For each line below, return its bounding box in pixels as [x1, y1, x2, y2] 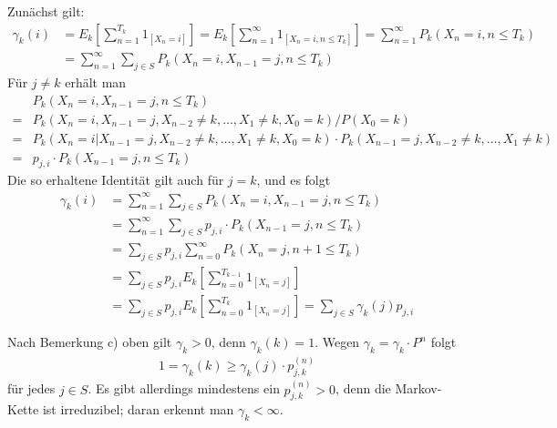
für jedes [7, 379, 56, 398]
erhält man [65, 72, 127, 91]
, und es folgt [256, 170, 331, 189]
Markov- [395, 379, 442, 398]
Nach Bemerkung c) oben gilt [7, 332, 172, 352]
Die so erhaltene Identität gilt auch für [7, 170, 224, 189]
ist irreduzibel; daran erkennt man [42, 400, 234, 419]
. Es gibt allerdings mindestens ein [88, 379, 280, 398]
